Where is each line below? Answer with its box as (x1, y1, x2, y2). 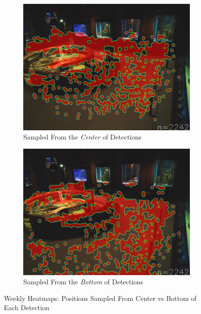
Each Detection (4, 302, 49, 313)
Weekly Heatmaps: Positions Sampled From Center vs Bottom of (4, 293, 197, 303)
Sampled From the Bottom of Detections (23, 277, 143, 287)
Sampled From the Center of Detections (23, 132, 142, 142)
